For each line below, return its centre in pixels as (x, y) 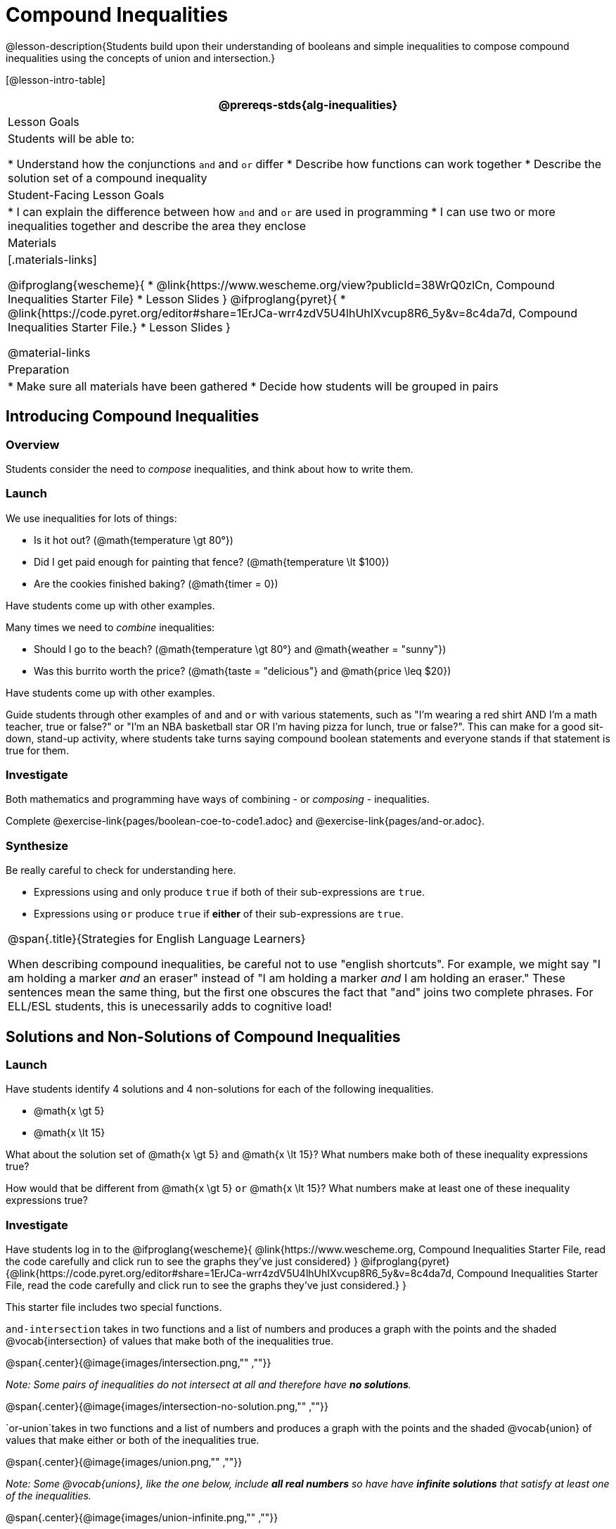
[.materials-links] (52, 259)
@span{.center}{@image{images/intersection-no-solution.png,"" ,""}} (167, 1407)
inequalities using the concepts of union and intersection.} (141, 58)
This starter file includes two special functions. (114, 1307)
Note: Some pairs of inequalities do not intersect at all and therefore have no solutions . (208, 1385)
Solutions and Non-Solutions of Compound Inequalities (203, 1036)
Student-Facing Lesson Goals (86, 195)
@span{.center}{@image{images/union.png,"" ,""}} (124, 1462)
